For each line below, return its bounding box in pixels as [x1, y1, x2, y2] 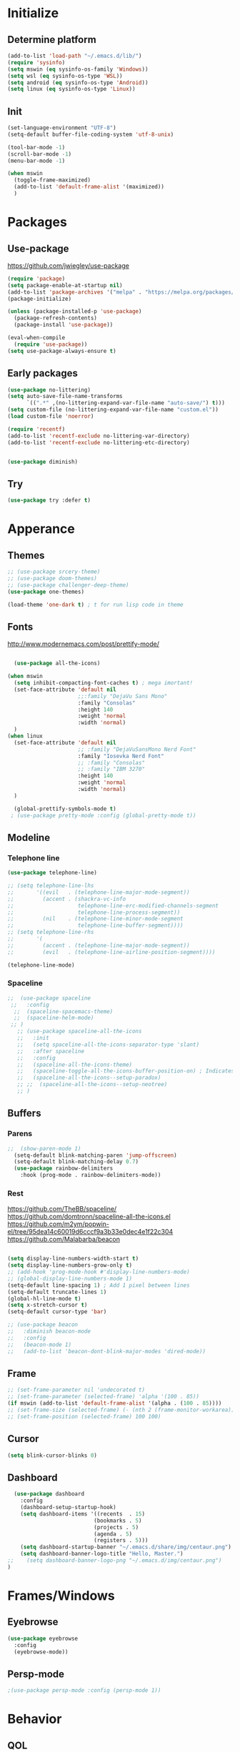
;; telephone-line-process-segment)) [7, 909, 181, 916]
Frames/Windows [7, 1588, 116, 1603]
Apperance [7, 521, 75, 537]
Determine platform [7, 34, 96, 46]
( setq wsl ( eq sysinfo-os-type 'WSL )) [7, 72, 123, 79]
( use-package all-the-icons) [14, 660, 101, 667]
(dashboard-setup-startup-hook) [20, 1504, 116, 1511]
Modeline [7, 831, 51, 844]
